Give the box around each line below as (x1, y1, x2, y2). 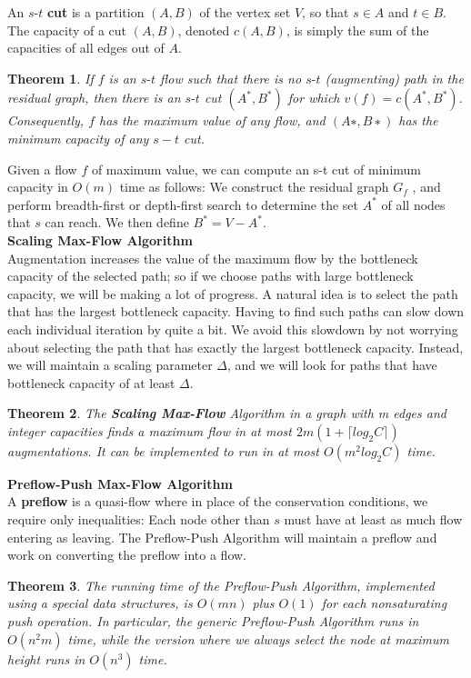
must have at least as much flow (284, 510, 463, 529)
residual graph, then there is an (7, 88, 181, 107)
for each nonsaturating (321, 593, 447, 613)
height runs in (7, 649, 85, 668)
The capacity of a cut (7, 20, 127, 39)
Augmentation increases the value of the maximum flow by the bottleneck (7, 248, 418, 267)
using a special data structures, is (7, 593, 193, 613)
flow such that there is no (159, 68, 302, 87)
